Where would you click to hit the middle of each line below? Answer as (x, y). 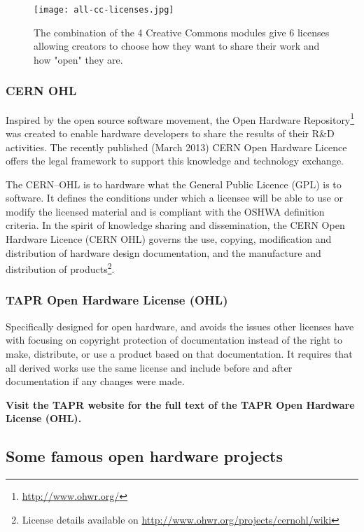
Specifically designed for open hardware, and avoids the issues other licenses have (180, 326)
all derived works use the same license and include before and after (149, 367)
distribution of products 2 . (60, 268)
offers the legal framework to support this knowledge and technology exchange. (175, 161)
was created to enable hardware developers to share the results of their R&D (170, 133)
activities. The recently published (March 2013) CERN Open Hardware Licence (176, 147)
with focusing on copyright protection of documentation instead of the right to (174, 340)
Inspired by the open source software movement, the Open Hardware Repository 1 (180, 118)
